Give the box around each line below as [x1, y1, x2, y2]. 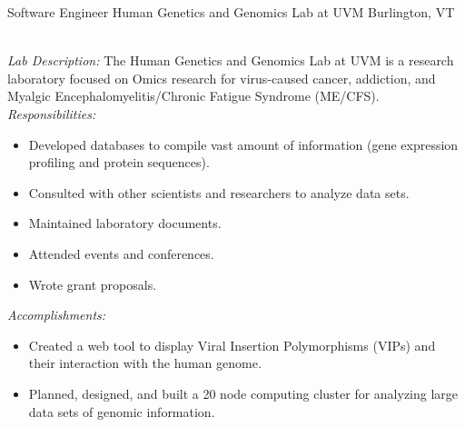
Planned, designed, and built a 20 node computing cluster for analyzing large [28, 383, 459, 402]
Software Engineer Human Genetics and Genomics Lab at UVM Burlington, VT [7, 3, 455, 21]
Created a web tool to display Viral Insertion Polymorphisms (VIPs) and [28, 335, 436, 354]
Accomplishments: [7, 305, 106, 324]
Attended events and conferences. [28, 243, 214, 263]
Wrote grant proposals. [28, 274, 157, 293]
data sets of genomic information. [28, 402, 215, 421]
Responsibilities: [7, 104, 96, 123]
